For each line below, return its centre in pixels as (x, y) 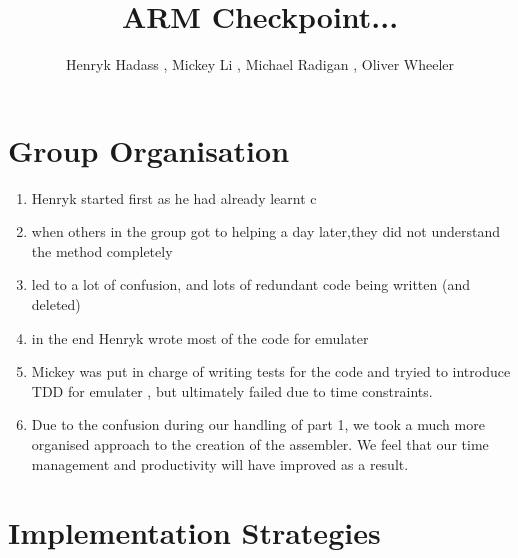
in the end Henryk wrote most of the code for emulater (200, 337)
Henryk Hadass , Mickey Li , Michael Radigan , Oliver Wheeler (260, 64)
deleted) (56, 304)
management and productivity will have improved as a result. (220, 463)
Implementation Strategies (194, 532)
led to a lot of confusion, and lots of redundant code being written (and (250, 284)
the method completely (102, 250)
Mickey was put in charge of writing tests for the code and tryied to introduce (271, 371)
